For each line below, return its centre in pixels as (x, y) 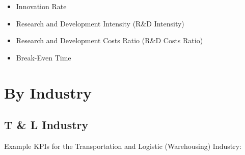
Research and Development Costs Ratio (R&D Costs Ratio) (110, 40)
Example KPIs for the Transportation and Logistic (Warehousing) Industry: (123, 146)
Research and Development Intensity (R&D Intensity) (100, 23)
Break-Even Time (44, 57)
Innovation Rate (41, 6)
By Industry (48, 92)
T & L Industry (46, 125)
